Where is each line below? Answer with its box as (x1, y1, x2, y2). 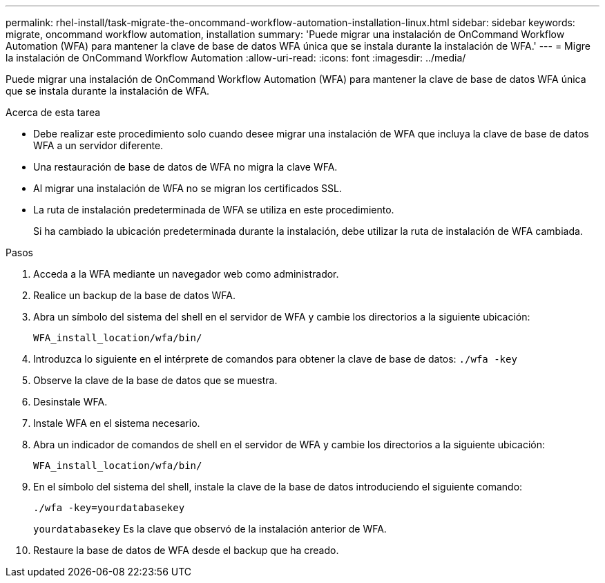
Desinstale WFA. (33, 396, 108, 408)
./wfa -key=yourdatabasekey (33, 502, 185, 513)
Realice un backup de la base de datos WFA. (33, 289, 236, 301)
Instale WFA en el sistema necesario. (33, 417, 200, 429)
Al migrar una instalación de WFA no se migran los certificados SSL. (33, 182, 342, 194)
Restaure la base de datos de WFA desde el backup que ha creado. (33, 544, 339, 556)
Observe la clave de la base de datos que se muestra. (33, 374, 278, 386)
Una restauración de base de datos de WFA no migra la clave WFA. (33, 161, 338, 173)
